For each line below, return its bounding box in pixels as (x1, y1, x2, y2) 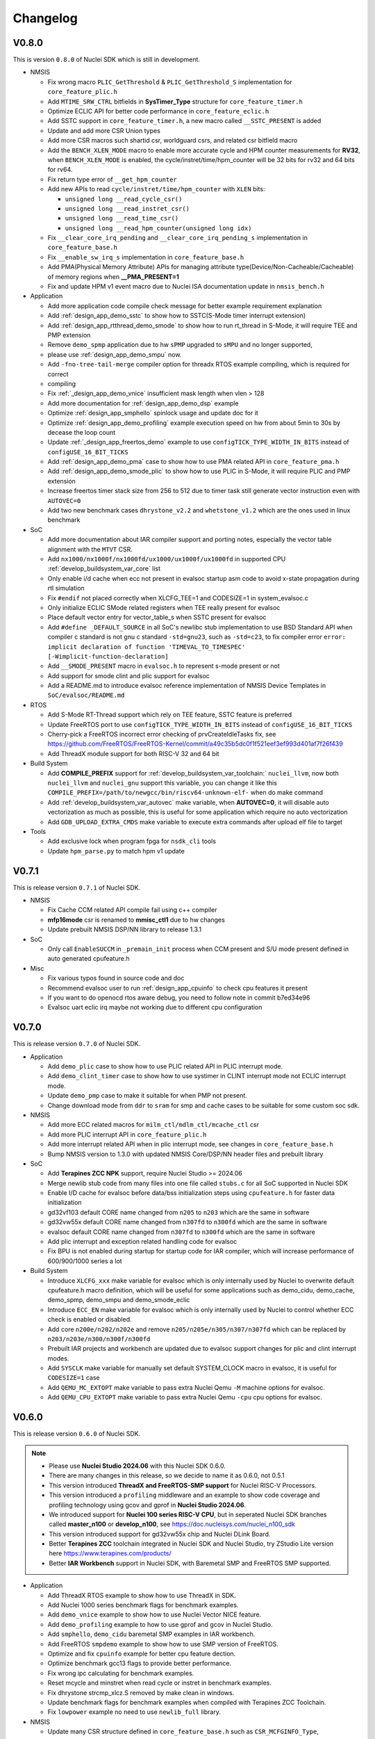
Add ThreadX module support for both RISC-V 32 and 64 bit (47, 749, 219, 758)
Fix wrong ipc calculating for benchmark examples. (47, 1669, 194, 1677)
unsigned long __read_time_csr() (65, 214, 179, 223)
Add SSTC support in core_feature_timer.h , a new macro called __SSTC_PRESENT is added (47, 117, 322, 125)
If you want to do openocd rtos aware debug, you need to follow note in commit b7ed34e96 (47, 993, 310, 1002)
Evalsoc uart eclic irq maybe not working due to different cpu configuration (47, 1003, 262, 1011)
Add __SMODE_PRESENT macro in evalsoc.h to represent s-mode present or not (47, 662, 281, 671)
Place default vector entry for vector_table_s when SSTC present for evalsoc (47, 613, 267, 622)
